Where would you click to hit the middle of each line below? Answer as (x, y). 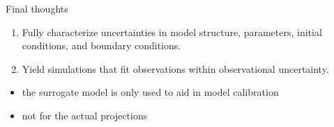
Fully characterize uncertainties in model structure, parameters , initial (172, 32)
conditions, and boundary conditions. (101, 45)
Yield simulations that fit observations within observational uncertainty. (175, 68)
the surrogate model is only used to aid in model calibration (150, 92)
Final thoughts (37, 8)
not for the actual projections (85, 115)
